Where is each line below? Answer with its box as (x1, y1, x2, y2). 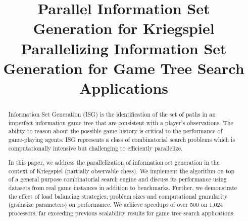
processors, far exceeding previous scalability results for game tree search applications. (8, 209, 235, 217)
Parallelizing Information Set (21, 38, 227, 58)
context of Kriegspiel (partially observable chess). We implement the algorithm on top (8, 166, 235, 175)
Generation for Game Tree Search (3, 57, 244, 78)
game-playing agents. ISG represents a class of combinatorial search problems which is (8, 135, 235, 143)
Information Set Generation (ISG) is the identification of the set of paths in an (8, 109, 216, 118)
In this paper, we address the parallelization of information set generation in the (8, 158, 220, 167)
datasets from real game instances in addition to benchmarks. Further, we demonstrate (8, 183, 237, 192)
